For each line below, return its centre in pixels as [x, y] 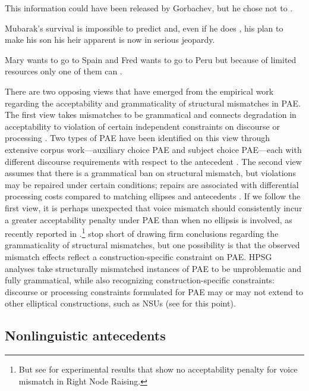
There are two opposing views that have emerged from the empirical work [139, 91]
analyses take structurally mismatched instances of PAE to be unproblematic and [153, 268]
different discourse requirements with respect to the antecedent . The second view [153, 161]
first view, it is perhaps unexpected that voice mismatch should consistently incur [154, 207]
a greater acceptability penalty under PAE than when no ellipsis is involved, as [149, 219]
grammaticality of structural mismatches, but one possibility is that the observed [152, 245]
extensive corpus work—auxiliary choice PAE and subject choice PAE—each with [153, 149]
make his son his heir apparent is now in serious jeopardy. [110, 40]
